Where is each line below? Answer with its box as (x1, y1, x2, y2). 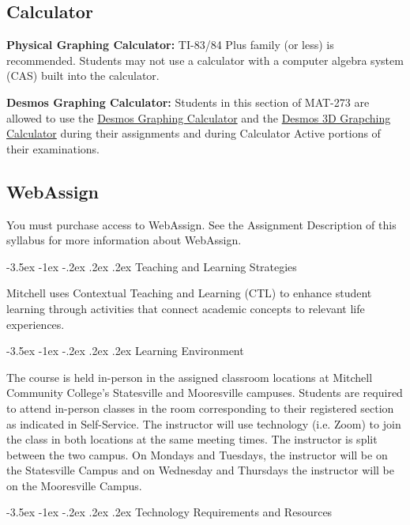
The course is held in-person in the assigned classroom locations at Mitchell (6, 368, 373, 385)
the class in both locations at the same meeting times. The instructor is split (6, 431, 378, 448)
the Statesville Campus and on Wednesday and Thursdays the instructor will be (6, 462, 394, 478)
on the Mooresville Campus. (6, 477, 142, 493)
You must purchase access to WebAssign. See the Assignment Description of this (6, 216, 397, 232)
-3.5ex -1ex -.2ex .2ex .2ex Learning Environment (6, 342, 244, 359)
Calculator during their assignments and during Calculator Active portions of (6, 125, 381, 142)
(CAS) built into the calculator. (6, 67, 160, 84)
